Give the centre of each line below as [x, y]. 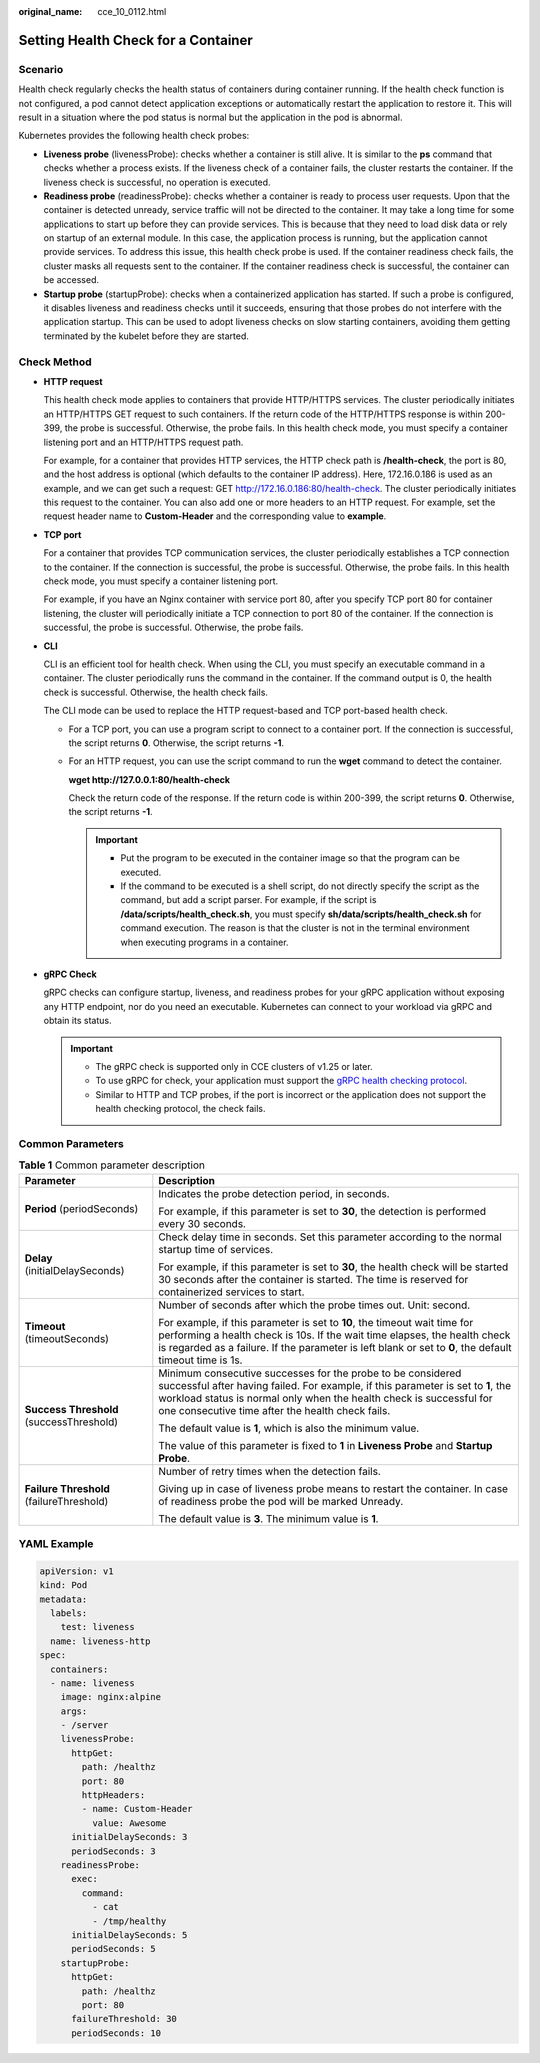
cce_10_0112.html [132, 11]
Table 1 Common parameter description [111, 1165]
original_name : [50, 11]
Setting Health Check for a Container [136, 40]
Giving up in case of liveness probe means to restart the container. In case [333, 1488]
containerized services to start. [231, 1292]
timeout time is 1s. [200, 1360]
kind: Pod [63, 1585]
